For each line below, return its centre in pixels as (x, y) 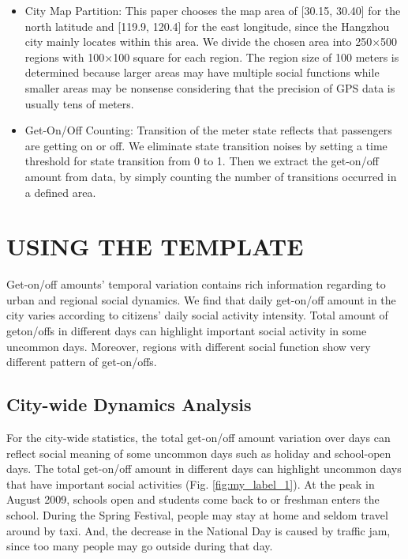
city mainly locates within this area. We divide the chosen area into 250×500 (211, 42)
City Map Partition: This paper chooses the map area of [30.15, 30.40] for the (213, 10)
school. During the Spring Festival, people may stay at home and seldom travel (197, 514)
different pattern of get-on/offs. (82, 362)
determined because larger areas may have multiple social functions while (202, 72)
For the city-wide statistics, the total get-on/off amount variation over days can (198, 438)
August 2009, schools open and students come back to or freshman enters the (193, 499)
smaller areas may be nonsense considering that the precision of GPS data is (210, 87)
